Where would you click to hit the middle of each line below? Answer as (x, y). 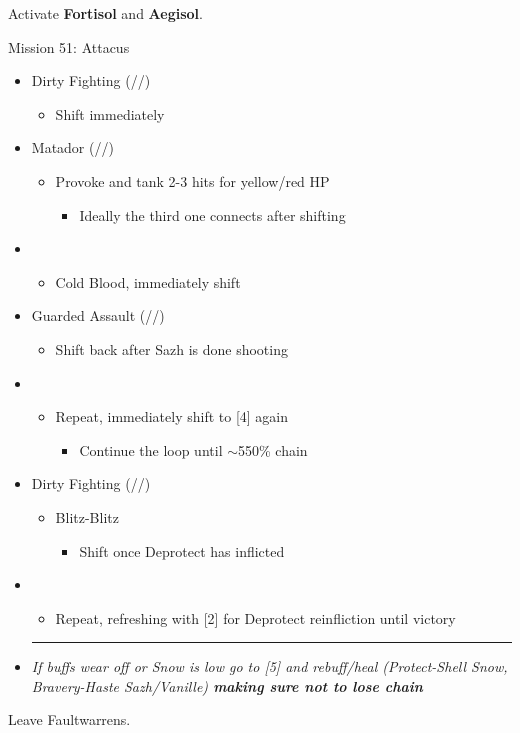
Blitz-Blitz (87, 516)
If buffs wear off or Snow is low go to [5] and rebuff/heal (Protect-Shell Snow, (269, 666)
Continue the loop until (151, 449)
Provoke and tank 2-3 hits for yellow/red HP (192, 180)
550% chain (273, 449)
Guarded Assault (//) (98, 315)
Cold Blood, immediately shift (148, 281)
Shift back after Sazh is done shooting (171, 348)
